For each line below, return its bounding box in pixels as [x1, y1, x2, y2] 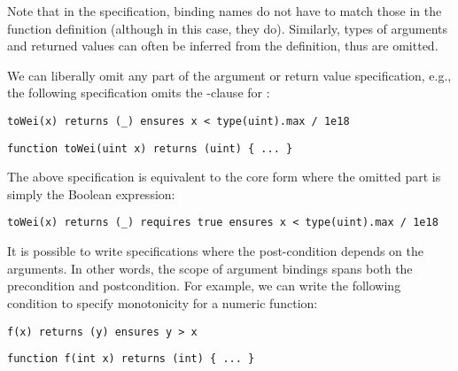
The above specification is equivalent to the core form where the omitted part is [7, 167, 441, 186]
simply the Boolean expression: [7, 184, 175, 203]
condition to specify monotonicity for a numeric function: [7, 293, 318, 312]
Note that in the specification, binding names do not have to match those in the [7, 2, 442, 19]
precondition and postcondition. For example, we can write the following [7, 276, 401, 295]
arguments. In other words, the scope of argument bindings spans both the [7, 259, 413, 277]
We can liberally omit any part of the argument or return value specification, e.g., [7, 66, 452, 84]
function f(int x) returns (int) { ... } [7, 352, 255, 366]
